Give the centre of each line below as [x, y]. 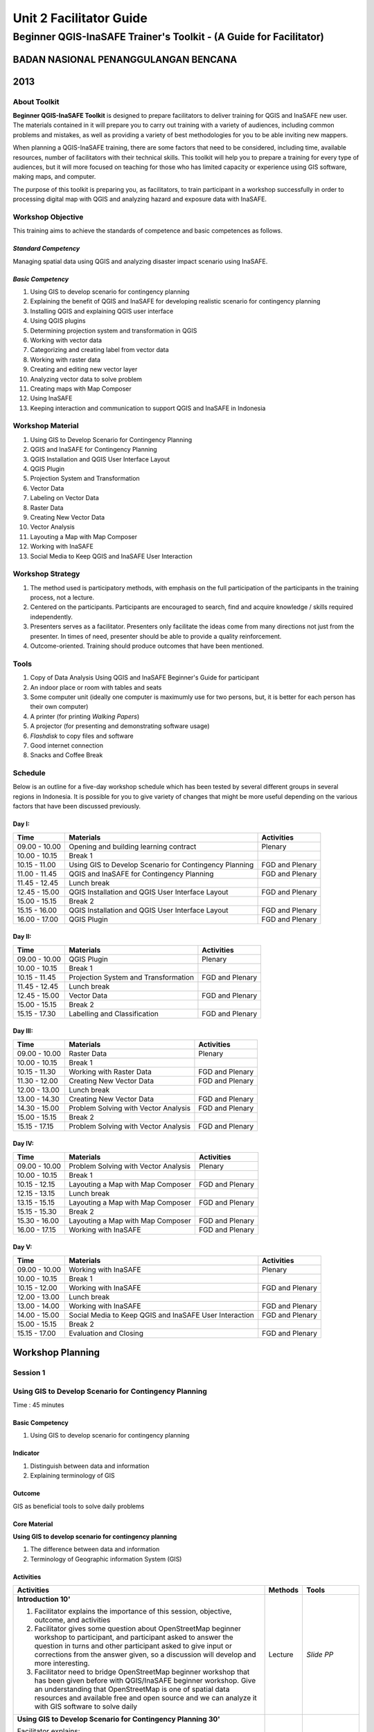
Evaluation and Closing [106, 1333]
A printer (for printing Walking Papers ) [85, 716]
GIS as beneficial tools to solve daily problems [79, 1506]
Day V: [23, 1247]
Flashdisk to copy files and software [82, 736]
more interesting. [62, 1663]
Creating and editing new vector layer [84, 369]
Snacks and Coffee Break [66, 755]
